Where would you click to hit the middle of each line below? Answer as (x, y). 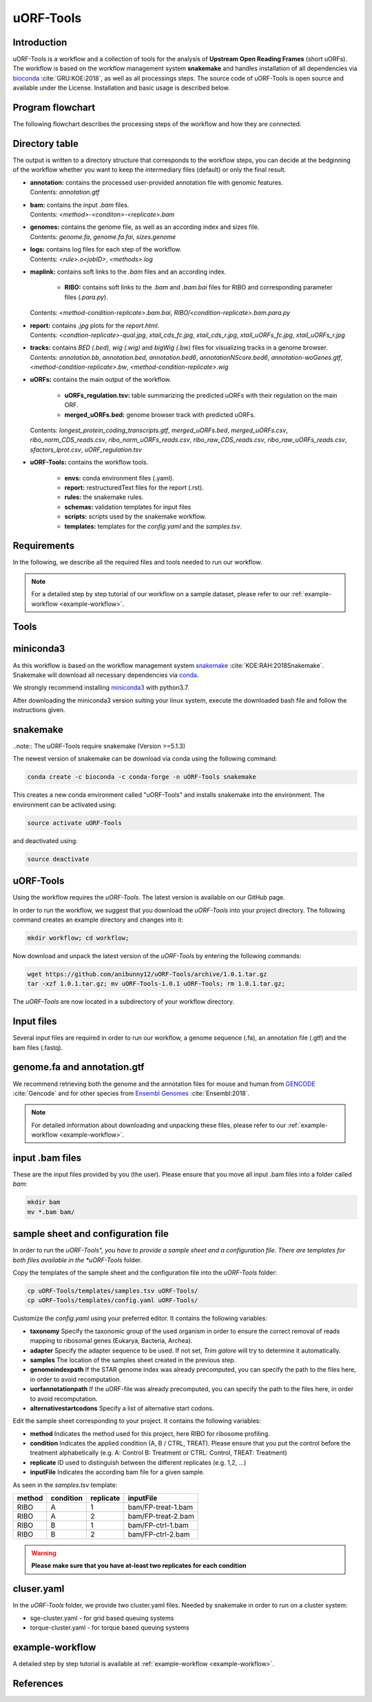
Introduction (40, 42)
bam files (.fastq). (38, 1047)
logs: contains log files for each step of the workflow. (106, 250)
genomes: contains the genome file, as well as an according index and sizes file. (145, 227)
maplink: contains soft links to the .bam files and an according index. (128, 272)
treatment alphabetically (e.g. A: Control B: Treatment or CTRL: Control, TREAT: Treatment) (158, 1453)
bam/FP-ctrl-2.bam (159, 1534)
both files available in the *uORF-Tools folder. (77, 1260)
